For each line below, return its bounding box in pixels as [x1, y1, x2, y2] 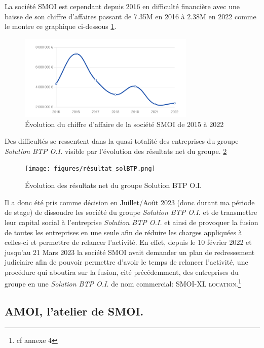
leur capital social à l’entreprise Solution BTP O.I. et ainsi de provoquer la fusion [5, 216, 258, 227]
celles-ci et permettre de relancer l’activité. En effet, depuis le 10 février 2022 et [5, 237, 252, 247]
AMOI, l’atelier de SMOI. [5, 303, 144, 319]
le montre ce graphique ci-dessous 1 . [5, 21, 117, 31]
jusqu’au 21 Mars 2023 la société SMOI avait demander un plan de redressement [5, 246, 255, 257]
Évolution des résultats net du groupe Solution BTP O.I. [25, 180, 202, 191]
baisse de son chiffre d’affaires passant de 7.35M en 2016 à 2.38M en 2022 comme [5, 11, 256, 21]
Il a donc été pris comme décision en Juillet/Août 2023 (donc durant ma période [5, 197, 255, 207]
